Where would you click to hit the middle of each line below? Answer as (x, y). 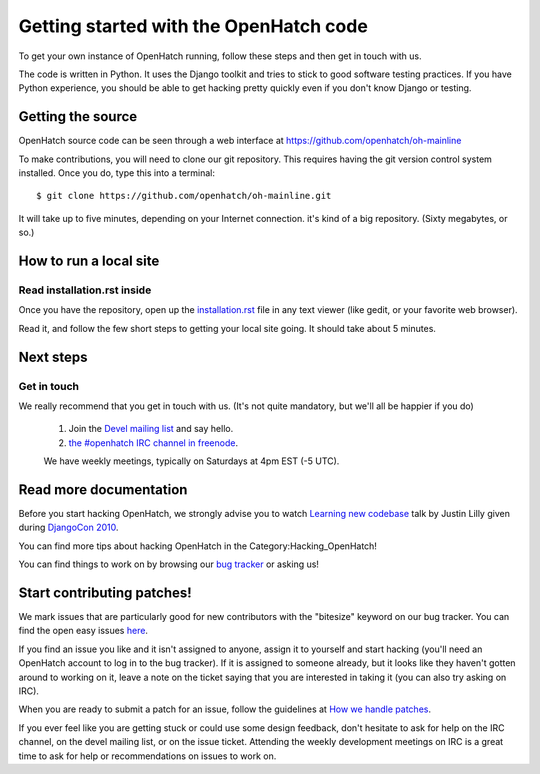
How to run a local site (89, 261)
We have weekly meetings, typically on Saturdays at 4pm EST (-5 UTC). (191, 461)
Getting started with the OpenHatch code (193, 26)
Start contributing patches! (105, 592)
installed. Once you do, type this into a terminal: (116, 173)
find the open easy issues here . (83, 631)
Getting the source (78, 116)
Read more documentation (103, 489)
